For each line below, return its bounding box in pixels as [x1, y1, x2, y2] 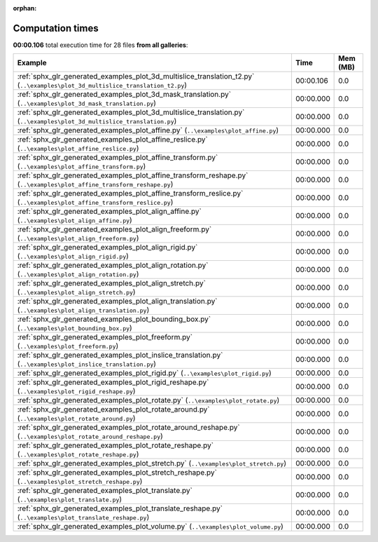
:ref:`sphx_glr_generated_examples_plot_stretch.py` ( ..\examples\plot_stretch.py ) [17, 459, 287, 468]
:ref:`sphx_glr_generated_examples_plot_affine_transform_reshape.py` [17, 170, 248, 180]
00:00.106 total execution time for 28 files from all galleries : [13, 41, 188, 49]
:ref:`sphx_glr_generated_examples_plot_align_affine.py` [17, 207, 202, 217]
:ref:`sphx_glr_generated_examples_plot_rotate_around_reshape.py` [17, 423, 241, 433]
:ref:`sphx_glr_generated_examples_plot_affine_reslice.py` [17, 135, 208, 144]
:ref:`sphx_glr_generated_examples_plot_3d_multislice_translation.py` [17, 107, 245, 117]
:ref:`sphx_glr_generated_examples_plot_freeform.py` [17, 332, 192, 342]
